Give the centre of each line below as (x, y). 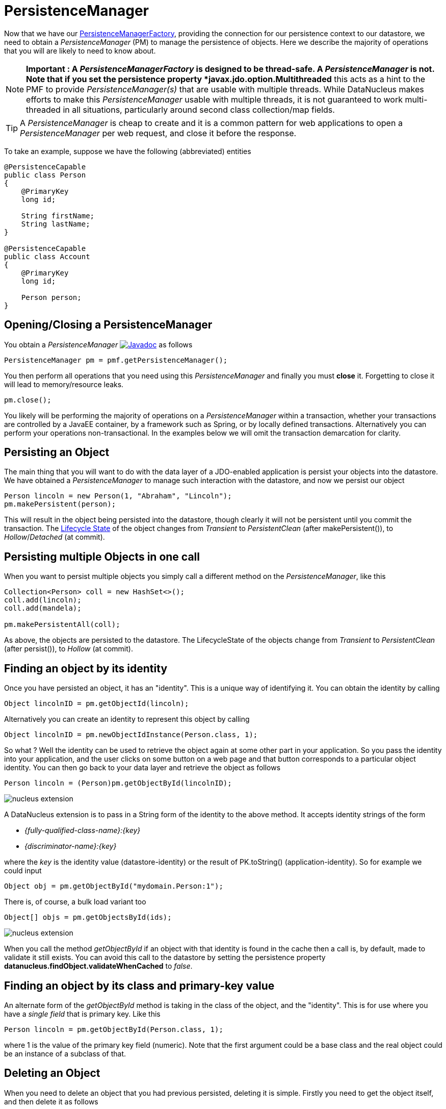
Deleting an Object (52, 1073)
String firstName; (58, 216)
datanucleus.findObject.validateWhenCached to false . (98, 966)
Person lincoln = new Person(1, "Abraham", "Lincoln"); (118, 496)
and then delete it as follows (51, 1101)
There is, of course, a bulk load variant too (75, 902)
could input (23, 871)
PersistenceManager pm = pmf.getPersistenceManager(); (116, 360)
